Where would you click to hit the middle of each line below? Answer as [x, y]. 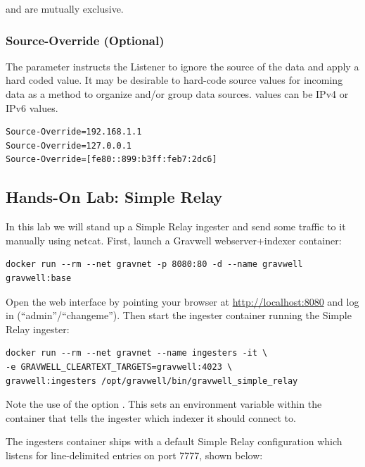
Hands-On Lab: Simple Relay [114, 197]
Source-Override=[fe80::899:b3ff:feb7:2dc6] [111, 160]
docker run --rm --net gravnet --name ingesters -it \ [137, 353]
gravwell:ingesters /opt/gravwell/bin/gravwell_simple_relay [152, 381]
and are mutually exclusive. [65, 8]
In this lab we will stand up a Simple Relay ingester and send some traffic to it [176, 226]
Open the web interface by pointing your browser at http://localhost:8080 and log [182, 301]
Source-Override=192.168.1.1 [74, 132]
